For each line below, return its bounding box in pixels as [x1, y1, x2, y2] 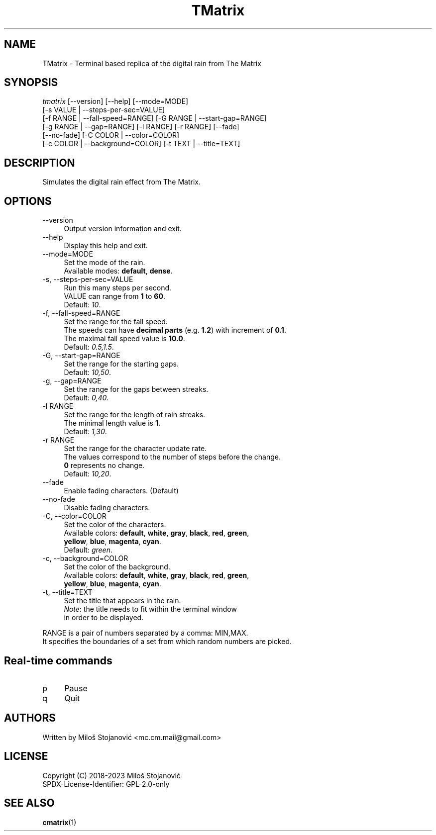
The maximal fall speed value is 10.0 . [64, 334, 185, 343]
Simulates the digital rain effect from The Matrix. [42, 178, 201, 186]
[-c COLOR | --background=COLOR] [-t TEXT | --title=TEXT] [42, 139, 240, 148]
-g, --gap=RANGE [42, 376, 102, 385]
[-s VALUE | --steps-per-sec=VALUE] [42, 105, 165, 114]
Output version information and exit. [64, 224, 182, 233]
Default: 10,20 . [64, 469, 111, 478]
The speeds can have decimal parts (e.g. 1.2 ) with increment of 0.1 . [64, 326, 286, 335]
